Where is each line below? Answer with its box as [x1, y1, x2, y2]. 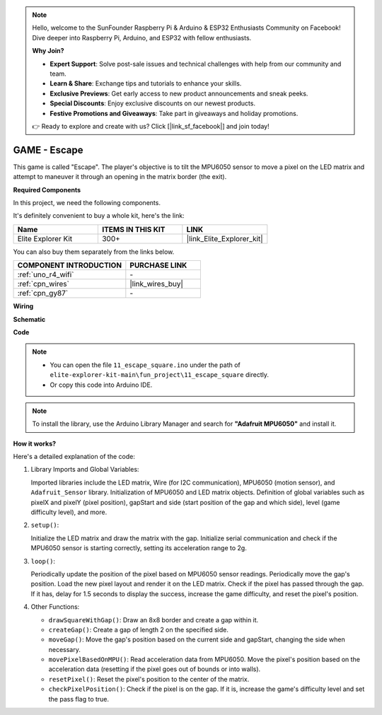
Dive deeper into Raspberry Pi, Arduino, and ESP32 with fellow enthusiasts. [32, 33, 252, 42]
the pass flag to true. [48, 694, 110, 703]
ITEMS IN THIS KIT [101, 224, 166, 234]
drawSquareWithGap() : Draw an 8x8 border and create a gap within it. [48, 615, 259, 624]
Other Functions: [30, 603, 80, 611]
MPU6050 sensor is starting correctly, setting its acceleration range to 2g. [30, 544, 247, 552]
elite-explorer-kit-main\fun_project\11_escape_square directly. [50, 371, 269, 379]
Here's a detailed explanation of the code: [13, 453, 136, 461]
